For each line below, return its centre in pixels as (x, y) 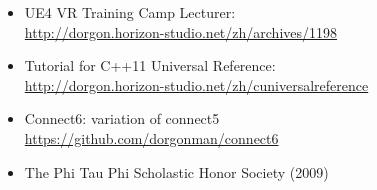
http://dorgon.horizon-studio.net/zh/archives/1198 (181, 31)
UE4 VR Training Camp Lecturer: (130, 12)
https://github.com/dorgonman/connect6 (151, 137)
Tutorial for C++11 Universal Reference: (150, 65)
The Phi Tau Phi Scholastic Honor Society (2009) (176, 171)
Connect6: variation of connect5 (122, 118)
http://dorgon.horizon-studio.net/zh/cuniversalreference (196, 84)
